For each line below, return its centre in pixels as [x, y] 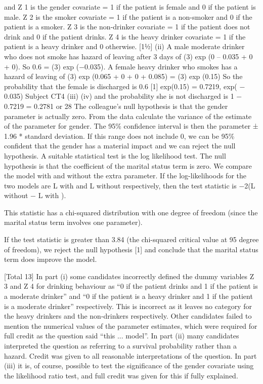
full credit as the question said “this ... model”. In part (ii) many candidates [122, 336]
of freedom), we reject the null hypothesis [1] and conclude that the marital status [131, 249]
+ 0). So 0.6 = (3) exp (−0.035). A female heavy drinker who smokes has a [121, 66]
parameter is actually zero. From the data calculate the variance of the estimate [128, 116]
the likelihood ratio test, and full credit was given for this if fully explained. [121, 375]
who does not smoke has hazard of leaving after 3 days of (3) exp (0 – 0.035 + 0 [128, 56]
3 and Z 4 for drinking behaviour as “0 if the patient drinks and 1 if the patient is [131, 286]
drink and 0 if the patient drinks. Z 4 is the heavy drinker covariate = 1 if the [125, 36]
